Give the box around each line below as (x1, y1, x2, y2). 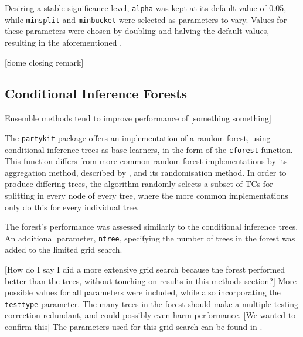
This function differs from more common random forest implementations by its (5, 155, 288, 167)
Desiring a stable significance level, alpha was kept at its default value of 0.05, (5, 2, 287, 13)
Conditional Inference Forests (5, 84, 188, 103)
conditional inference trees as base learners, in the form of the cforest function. (5, 143, 293, 155)
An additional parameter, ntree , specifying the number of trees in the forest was (5, 232, 295, 244)
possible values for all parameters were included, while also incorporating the (5, 286, 281, 298)
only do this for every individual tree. (5, 200, 139, 213)
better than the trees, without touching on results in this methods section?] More (5, 274, 297, 287)
